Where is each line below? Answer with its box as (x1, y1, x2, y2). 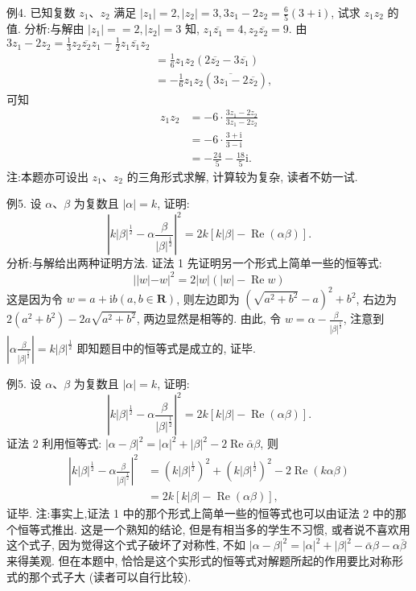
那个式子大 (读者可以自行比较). (28, 568, 192, 585)
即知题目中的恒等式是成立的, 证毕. (76, 339, 256, 356)
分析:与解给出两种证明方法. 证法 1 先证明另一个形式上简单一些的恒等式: (6, 254, 382, 271)
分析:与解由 (24, 20, 84, 37)
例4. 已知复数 (6, 4, 76, 20)
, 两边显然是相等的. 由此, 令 (136, 310, 282, 327)
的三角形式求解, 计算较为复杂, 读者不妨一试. (126, 167, 358, 184)
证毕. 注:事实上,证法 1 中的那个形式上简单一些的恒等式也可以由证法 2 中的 (6, 505, 395, 522)
